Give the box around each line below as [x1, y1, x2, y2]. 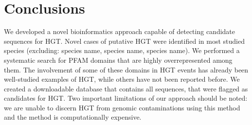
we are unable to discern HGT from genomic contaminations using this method [4, 102, 240, 112]
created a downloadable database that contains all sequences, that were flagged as [4, 83, 248, 93]
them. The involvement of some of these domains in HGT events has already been [4, 64, 249, 74]
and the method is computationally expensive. [4, 112, 142, 122]
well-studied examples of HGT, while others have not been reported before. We [4, 74, 240, 84]
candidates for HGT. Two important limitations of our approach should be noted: [4, 93, 248, 103]
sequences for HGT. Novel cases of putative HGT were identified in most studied [4, 36, 245, 46]
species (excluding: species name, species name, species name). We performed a [4, 45, 240, 55]
